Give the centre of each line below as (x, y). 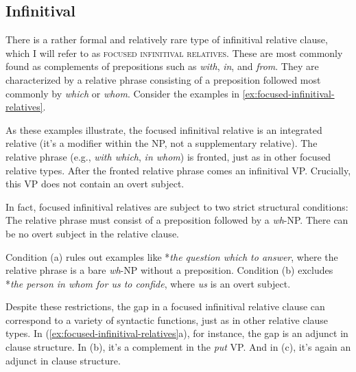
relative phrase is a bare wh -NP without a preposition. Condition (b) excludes (169, 270)
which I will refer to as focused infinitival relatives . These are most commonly (174, 53)
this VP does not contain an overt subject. (95, 184)
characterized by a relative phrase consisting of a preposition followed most (163, 79)
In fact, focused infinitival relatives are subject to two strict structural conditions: (177, 206)
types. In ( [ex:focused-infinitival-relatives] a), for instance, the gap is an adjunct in (177, 333)
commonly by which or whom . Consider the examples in (123, 93)
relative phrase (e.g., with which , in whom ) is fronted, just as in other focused (168, 156)
